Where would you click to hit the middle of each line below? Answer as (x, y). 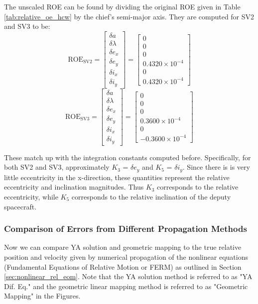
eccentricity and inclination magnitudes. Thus (74, 187)
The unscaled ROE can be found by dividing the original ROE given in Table (122, 6)
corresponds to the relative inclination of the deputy (151, 197)
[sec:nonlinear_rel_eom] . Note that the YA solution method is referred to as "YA (128, 276)
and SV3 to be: (27, 26)
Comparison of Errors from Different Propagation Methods (126, 229)
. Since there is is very (216, 167)
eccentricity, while (31, 197)
